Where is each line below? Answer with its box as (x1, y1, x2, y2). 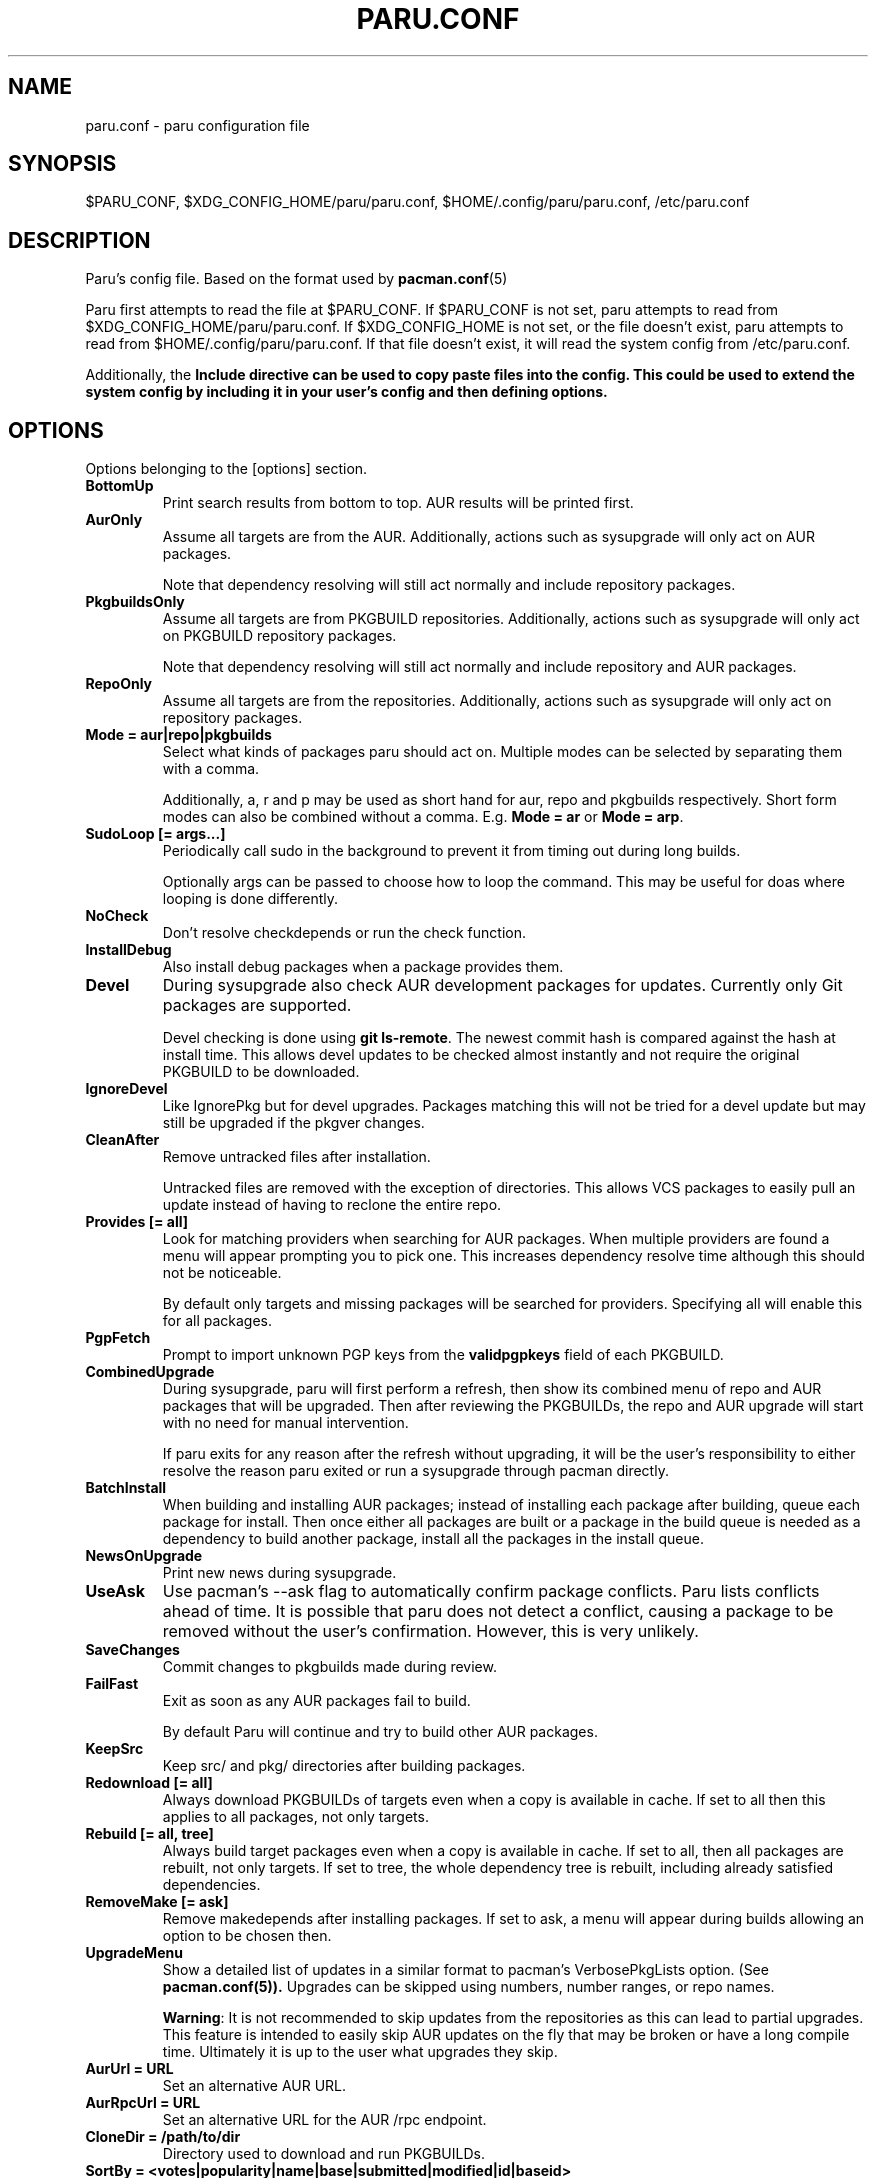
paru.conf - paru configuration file (85, 116, 310, 134)
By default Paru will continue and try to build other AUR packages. (162, 1723, 598, 1741)
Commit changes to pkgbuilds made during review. (162, 1658, 497, 1676)
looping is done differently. (162, 890, 339, 908)
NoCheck (85, 907, 149, 925)
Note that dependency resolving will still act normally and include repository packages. (162, 576, 736, 594)
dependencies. (162, 1876, 261, 1894)
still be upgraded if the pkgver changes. (162, 1114, 425, 1132)
